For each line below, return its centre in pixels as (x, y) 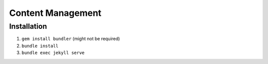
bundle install (40, 46)
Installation (28, 26)
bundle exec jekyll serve (53, 53)
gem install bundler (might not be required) (71, 39)
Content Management (55, 13)
